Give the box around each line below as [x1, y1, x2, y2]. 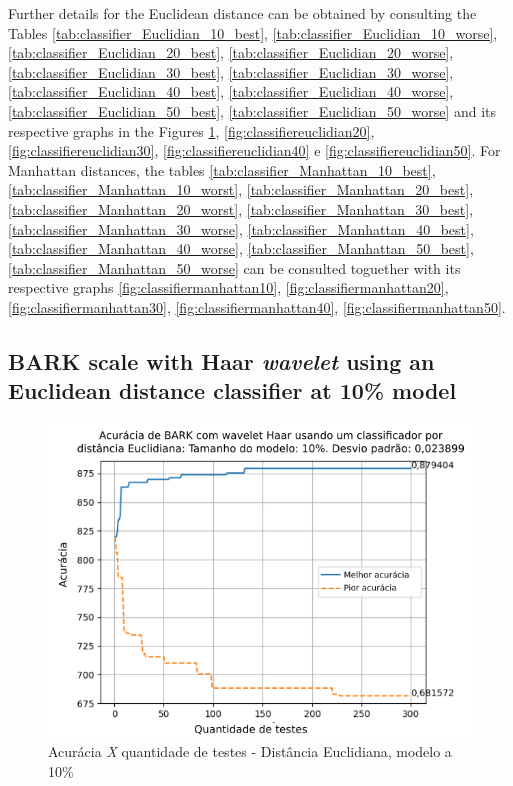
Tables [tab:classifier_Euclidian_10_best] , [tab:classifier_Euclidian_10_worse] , [8, 22, 498, 43]
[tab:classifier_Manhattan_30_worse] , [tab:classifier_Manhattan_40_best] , [8, 218, 474, 239]
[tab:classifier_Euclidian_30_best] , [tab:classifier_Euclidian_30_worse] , [8, 61, 454, 82]
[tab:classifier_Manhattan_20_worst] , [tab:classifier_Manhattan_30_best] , [8, 198, 474, 219]
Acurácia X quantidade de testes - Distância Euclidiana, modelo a [48, 741, 452, 762]
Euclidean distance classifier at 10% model [8, 375, 457, 406]
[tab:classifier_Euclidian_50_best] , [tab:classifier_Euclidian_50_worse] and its [8, 100, 497, 121]
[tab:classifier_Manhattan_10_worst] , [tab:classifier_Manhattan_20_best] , [8, 179, 474, 200]
